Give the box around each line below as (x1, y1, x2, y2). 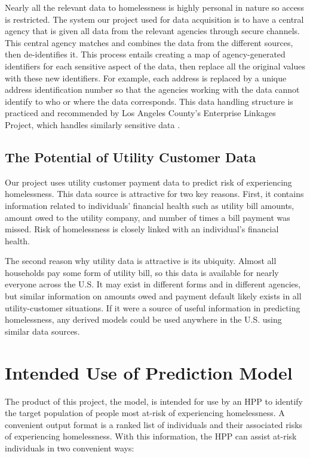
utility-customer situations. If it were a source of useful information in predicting (5, 301, 300, 314)
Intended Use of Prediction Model (5, 360, 293, 384)
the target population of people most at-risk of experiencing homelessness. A (5, 407, 285, 419)
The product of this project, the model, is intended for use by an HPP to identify (5, 395, 303, 407)
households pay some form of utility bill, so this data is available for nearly (5, 266, 279, 278)
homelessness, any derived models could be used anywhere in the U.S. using (5, 313, 282, 326)
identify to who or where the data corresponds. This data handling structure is (5, 95, 293, 107)
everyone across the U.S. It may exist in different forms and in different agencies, (5, 278, 301, 290)
